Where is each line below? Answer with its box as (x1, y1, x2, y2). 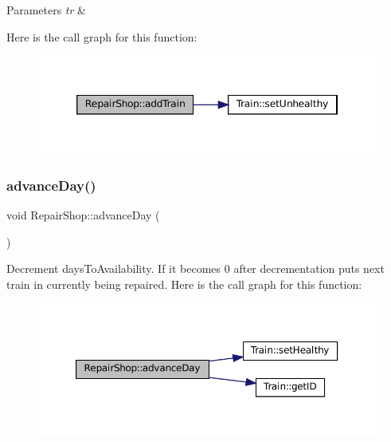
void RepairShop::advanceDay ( (6, 206, 160, 223)
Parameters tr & (6, 2, 86, 18)
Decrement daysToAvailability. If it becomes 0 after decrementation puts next (6, 260, 385, 277)
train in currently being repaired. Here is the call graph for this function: (6, 275, 362, 292)
